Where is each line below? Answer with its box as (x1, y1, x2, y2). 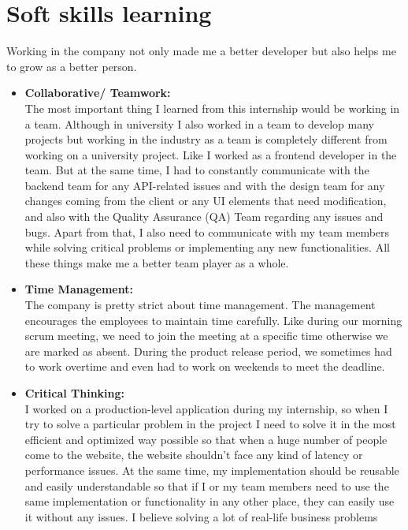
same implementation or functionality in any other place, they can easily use (24, 493, 395, 509)
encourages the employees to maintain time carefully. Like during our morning (24, 312, 402, 328)
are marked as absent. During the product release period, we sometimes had (24, 342, 392, 359)
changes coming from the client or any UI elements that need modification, (24, 192, 387, 209)
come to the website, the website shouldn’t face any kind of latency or (24, 446, 363, 463)
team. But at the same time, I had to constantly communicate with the (24, 162, 369, 178)
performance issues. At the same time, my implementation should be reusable (24, 461, 399, 478)
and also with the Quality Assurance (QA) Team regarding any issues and (24, 208, 384, 225)
